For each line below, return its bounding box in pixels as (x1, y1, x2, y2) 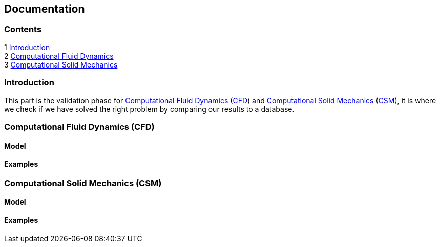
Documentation (4, 3, 85, 15)
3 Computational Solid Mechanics (4, 60, 118, 69)
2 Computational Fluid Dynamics (4, 51, 114, 60)
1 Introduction (4, 42, 50, 52)
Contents (4, 24, 42, 35)
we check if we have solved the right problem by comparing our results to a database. (4, 104, 295, 114)
